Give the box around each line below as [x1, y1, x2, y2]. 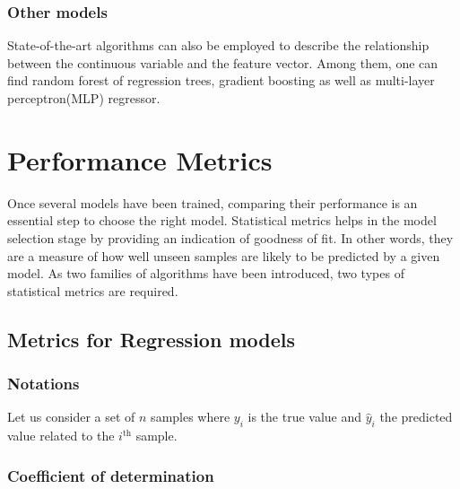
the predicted [379, 407, 453, 426]
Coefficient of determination [7, 464, 214, 486]
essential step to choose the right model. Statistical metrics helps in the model [7, 211, 437, 230]
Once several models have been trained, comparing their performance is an [7, 193, 418, 212]
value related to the [7, 426, 115, 445]
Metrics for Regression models [7, 325, 295, 353]
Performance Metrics [7, 141, 273, 178]
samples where [151, 407, 230, 426]
